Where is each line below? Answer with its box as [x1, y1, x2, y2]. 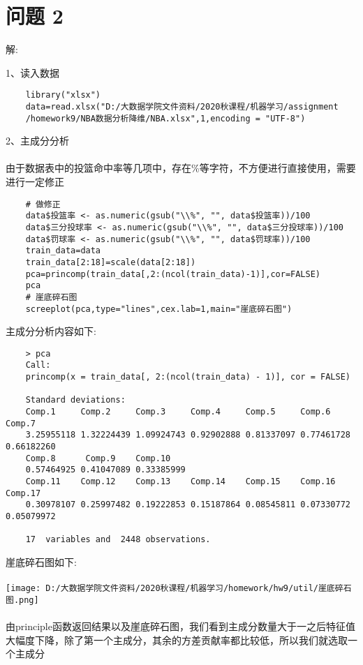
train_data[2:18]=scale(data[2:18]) [25, 257, 196, 267]
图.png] [6, 595, 39, 605]
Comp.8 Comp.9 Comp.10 [25, 453, 171, 463]
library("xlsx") [25, 90, 101, 100]
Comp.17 [6, 488, 41, 498]
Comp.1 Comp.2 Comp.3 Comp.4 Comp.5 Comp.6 [25, 407, 331, 417]
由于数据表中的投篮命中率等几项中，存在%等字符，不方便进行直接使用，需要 [6, 160, 356, 175]
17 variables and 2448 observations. [25, 535, 211, 545]
